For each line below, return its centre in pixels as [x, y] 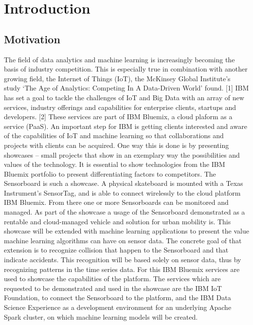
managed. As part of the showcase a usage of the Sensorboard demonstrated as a [125, 212]
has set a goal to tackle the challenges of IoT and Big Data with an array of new [124, 97]
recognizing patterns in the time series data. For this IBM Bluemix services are [122, 269]
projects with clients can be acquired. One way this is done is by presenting [117, 145]
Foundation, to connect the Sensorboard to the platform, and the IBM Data [117, 298]
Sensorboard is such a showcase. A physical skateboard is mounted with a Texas [124, 183]
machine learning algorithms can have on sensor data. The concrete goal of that [123, 240]
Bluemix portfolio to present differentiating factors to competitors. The [110, 173]
